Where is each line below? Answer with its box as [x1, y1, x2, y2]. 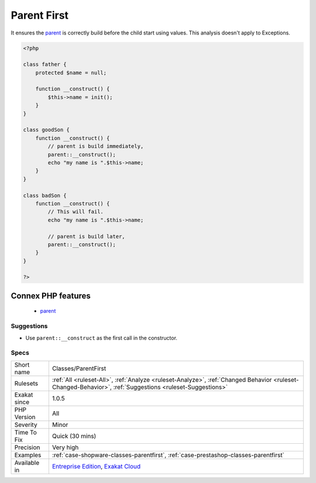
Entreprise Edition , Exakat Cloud [51, 462, 141, 470]
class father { [23, 61, 67, 68]
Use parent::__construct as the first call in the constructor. [25, 334, 178, 341]
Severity [14, 420, 37, 429]
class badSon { [23, 192, 67, 199]
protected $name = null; [35, 69, 107, 76]
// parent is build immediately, [47, 143, 144, 150]
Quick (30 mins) [51, 432, 97, 440]
